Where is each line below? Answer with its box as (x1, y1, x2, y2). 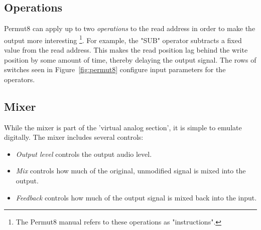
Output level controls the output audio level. (16, 148, 152, 159)
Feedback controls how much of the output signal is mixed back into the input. (16, 192, 257, 202)
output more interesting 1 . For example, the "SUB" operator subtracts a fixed (4, 33, 242, 45)
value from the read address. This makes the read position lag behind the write (4, 45, 248, 55)
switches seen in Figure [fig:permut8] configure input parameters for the (4, 64, 226, 75)
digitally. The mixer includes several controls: (4, 132, 144, 142)
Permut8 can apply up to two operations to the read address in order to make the (4, 23, 255, 34)
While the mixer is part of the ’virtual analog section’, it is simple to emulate (4, 122, 242, 132)
